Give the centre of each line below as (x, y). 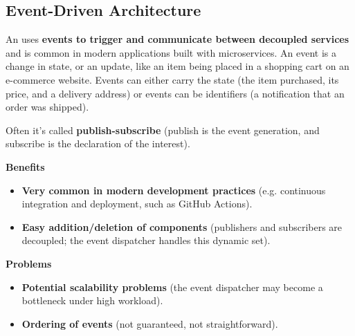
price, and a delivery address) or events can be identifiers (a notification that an (175, 93)
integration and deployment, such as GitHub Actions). (137, 204)
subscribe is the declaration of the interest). (98, 143)
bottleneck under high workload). (92, 300)
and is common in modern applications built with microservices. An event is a (171, 52)
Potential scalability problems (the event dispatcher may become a (172, 287)
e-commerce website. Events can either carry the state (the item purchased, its (172, 79)
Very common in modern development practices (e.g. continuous (174, 190)
